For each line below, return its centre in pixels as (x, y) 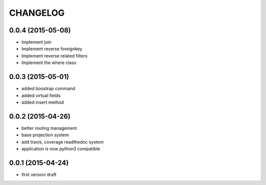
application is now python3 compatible (61, 149)
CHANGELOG (37, 13)
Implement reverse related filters (54, 56)
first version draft (39, 174)
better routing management (49, 128)
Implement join (36, 42)
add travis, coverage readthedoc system (63, 142)
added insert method (43, 102)
